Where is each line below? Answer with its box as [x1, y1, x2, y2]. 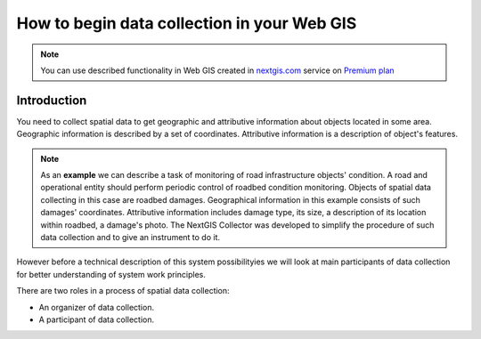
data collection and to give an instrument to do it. [40, 231, 221, 242]
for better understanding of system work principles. [16, 269, 207, 279]
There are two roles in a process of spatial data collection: [16, 286, 231, 296]
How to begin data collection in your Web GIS [16, 13, 357, 33]
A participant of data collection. [38, 314, 155, 325]
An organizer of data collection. [38, 302, 155, 312]
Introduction [16, 93, 87, 108]
